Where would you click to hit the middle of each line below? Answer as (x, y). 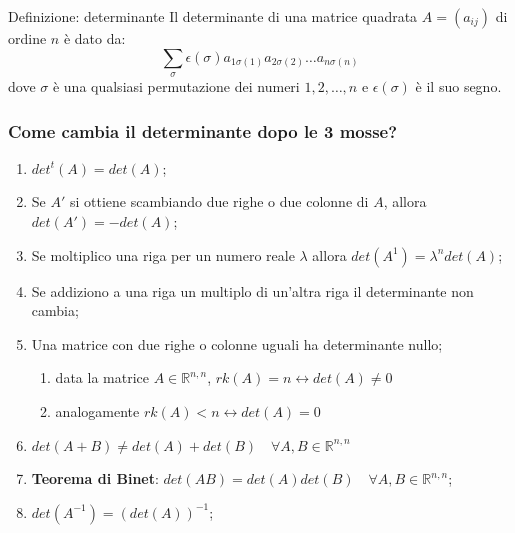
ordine (27, 38)
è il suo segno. (458, 85)
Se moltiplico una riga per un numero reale (163, 254)
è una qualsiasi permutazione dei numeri (176, 85)
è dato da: (94, 38)
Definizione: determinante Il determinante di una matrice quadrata (213, 16)
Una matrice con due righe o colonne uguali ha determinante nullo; (237, 343)
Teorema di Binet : (95, 478)
